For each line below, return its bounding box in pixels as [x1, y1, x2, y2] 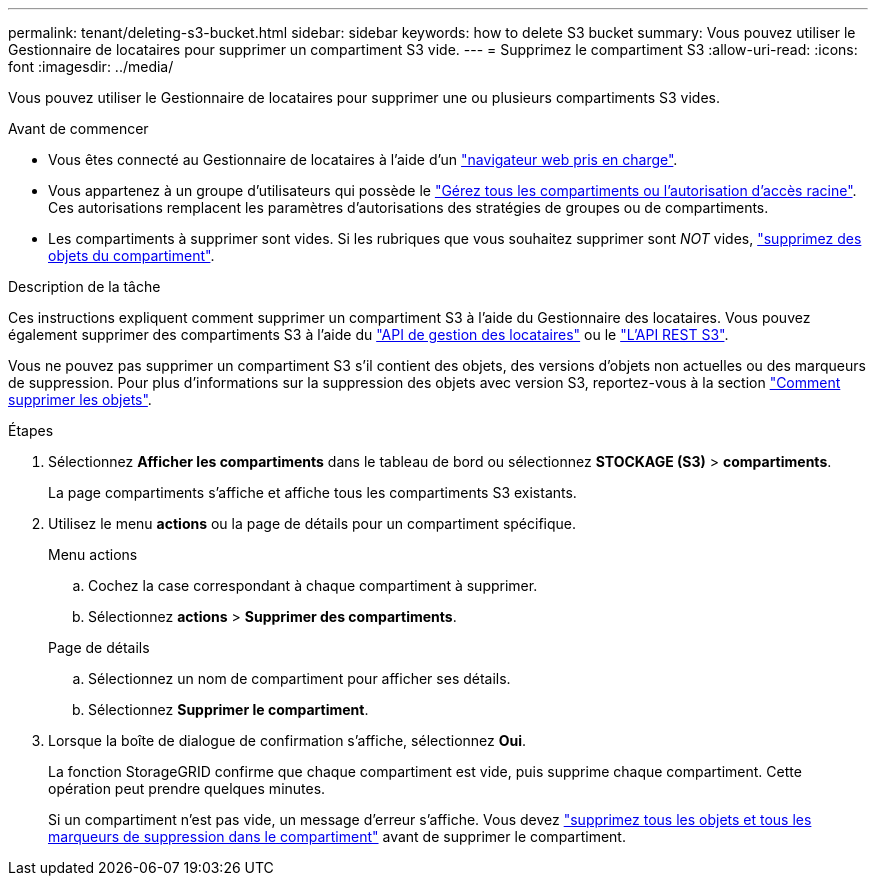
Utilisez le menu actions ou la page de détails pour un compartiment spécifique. [48, 515, 577, 532]
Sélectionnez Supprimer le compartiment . [88, 701, 369, 718]
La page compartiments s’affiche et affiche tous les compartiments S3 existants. [48, 484, 577, 501]
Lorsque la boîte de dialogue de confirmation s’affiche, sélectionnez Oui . [48, 732, 527, 749]
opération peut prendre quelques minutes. [48, 780, 326, 797]
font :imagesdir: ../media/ [8, 58, 174, 75]
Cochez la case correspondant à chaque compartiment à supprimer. [88, 577, 538, 594]
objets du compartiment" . [48, 247, 215, 264]
